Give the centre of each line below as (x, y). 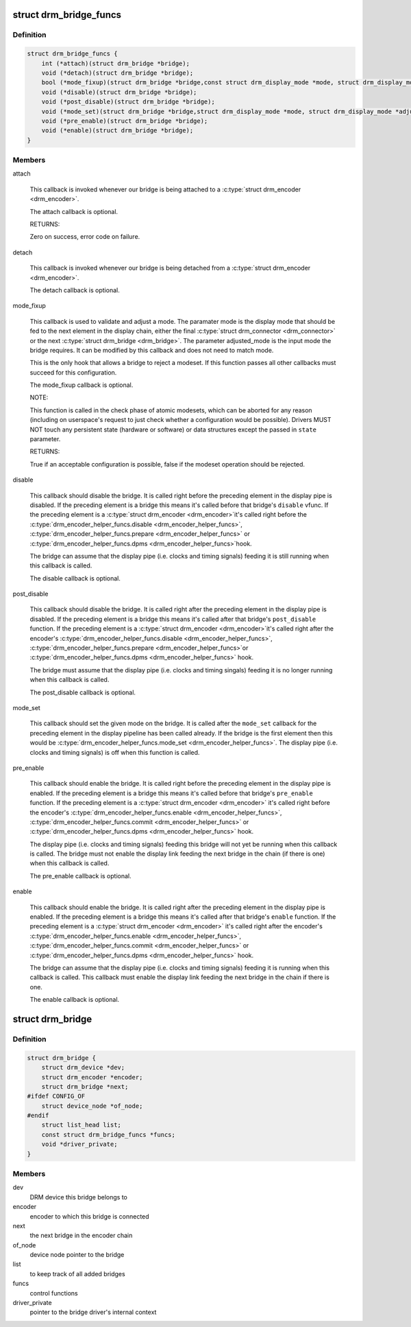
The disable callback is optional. (75, 578)
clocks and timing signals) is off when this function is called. (115, 752)
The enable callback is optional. (75, 1000)
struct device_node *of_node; (92, 1106)
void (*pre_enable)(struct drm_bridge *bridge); (125, 121)
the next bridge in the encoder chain (81, 1236)
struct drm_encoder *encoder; (92, 1077)
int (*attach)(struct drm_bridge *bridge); (115, 63)
